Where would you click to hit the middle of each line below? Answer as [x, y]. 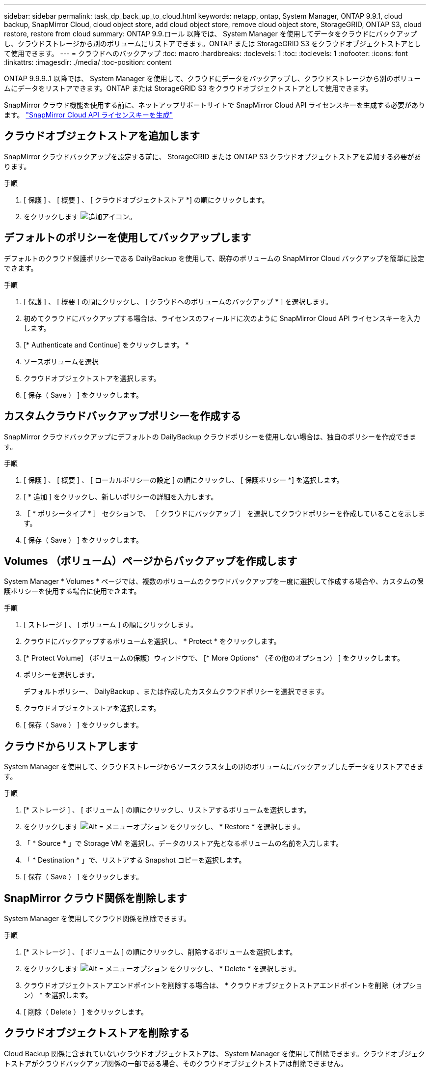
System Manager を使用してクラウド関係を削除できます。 [97, 919]
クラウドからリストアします [71, 746]
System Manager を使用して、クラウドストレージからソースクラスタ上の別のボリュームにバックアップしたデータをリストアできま [214, 767]
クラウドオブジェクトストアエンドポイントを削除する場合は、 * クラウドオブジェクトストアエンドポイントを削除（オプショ [223, 985]
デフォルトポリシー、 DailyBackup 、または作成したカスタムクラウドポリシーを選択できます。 [176, 692]
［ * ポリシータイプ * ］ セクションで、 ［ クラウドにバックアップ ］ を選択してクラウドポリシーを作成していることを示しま [225, 513]
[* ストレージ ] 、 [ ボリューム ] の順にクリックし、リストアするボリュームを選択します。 [167, 810]
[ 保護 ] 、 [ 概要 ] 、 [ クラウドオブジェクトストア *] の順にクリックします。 [146, 200]
